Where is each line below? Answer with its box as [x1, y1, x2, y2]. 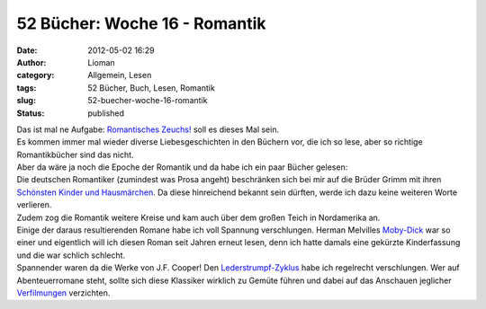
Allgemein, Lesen [87, 70, 152, 81]
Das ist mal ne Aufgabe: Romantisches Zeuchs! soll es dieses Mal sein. [16, 124, 279, 135]
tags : [16, 82, 37, 93]
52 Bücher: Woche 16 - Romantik [16, 13, 266, 33]
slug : [16, 95, 36, 106]
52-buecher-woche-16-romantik [87, 95, 208, 106]
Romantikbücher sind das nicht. [16, 149, 134, 160]
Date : [16, 45, 38, 56]
